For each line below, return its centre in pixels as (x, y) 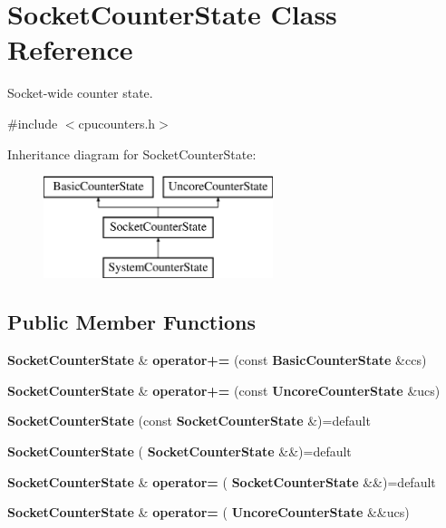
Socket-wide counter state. (80, 93)
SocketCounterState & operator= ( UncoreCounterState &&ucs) (208, 512)
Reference (70, 49)
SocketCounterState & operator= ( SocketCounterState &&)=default (222, 481)
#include (33, 123)
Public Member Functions (131, 322)
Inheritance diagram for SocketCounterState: (132, 154)
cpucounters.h (117, 123)
